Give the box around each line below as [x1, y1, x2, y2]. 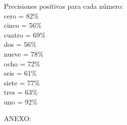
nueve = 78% [4, 48, 44, 59]
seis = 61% [4, 68, 37, 78]
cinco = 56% [4, 20, 42, 30]
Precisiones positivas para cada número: [4, 1, 124, 11]
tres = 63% [4, 87, 38, 97]
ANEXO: [4, 113, 31, 123]
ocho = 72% [4, 58, 40, 68]
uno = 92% [4, 96, 38, 106]
